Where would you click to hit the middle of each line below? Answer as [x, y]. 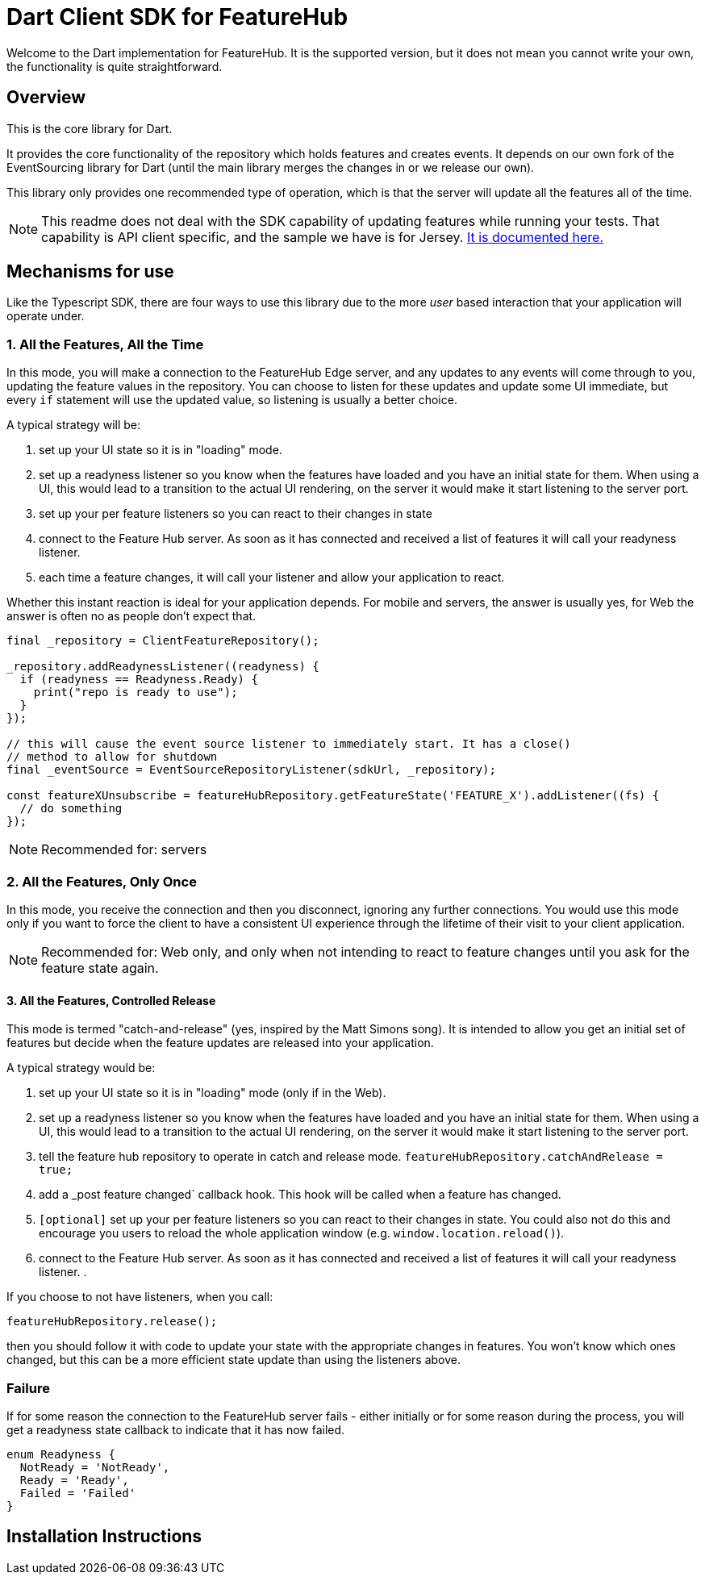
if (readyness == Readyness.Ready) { [139, 680]
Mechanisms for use [90, 272]
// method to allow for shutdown [112, 757]
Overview [46, 98]
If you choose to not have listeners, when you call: [140, 1297]
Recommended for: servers [124, 850]
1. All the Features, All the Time [105, 344]
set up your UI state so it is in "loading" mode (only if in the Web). [213, 1093]
